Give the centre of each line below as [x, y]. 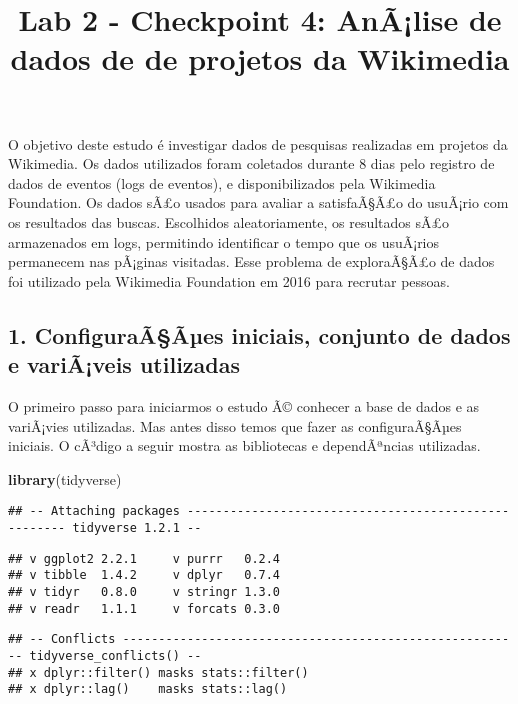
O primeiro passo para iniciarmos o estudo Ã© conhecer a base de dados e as [244, 405]
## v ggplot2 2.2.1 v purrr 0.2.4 [144, 558]
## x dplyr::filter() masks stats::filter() [158, 672]
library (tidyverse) [65, 478]
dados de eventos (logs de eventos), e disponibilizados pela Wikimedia [222, 182]
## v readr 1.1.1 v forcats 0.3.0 [144, 608]
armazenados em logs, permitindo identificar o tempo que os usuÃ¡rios [224, 241]
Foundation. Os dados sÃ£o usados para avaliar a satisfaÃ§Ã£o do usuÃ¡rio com [258, 202]
